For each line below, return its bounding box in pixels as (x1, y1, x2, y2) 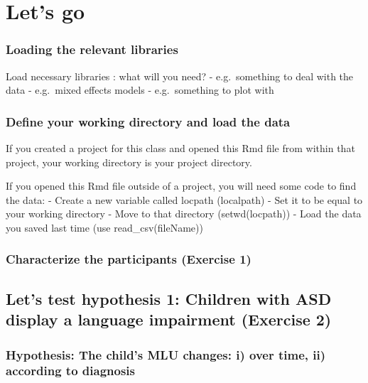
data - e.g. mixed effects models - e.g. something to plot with (6, 82, 274, 97)
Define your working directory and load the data (6, 112, 291, 130)
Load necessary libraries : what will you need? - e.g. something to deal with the (6, 68, 354, 83)
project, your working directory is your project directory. (6, 154, 252, 169)
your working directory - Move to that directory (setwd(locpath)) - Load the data (6, 206, 362, 221)
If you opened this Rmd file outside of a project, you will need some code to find (6, 178, 357, 193)
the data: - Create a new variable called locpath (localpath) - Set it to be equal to (6, 192, 363, 207)
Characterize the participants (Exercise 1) (6, 250, 251, 268)
